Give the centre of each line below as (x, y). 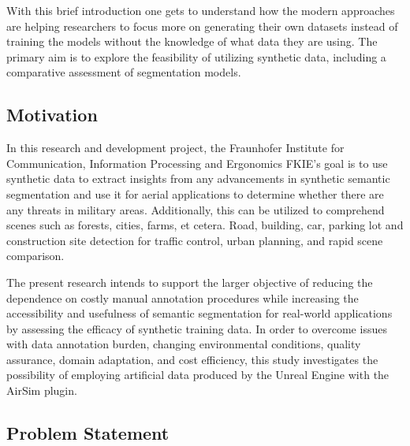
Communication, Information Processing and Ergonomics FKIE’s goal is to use (197, 163)
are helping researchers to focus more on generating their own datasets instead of (202, 26)
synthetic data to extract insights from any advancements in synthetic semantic (198, 178)
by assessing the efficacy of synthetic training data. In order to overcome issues (197, 328)
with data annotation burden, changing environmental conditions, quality (184, 344)
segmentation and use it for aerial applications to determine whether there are (195, 193)
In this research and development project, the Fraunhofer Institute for (175, 148)
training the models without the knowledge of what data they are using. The (192, 41)
